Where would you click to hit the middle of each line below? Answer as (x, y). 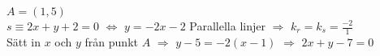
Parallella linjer (227, 26)
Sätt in (24, 41)
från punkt (111, 41)
